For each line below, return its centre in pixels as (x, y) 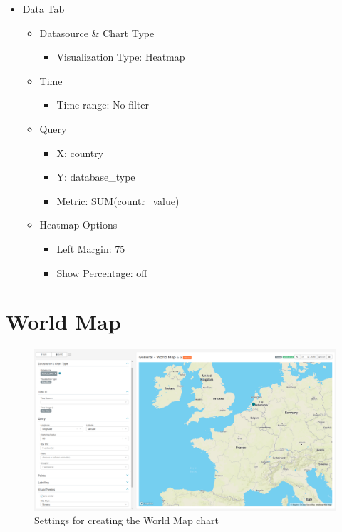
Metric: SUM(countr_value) (118, 200)
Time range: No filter (103, 105)
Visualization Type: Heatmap (121, 57)
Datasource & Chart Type (97, 32)
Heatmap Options (78, 225)
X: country (80, 152)
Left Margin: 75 (91, 248)
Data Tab (43, 9)
